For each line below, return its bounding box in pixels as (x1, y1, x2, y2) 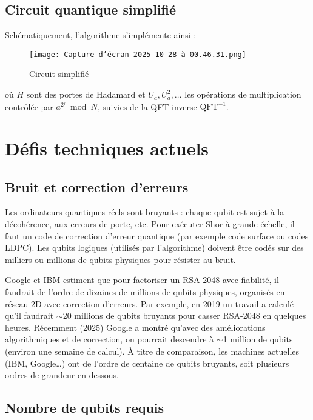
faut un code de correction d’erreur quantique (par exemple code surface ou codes (5, 229, 309, 242)
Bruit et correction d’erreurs (5, 177, 189, 196)
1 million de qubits (223, 333, 293, 345)
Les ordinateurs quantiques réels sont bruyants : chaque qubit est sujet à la (5, 205, 284, 218)
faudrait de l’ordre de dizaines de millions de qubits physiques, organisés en (5, 285, 285, 298)
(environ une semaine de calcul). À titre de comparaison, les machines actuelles (5, 344, 300, 357)
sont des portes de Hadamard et (26, 88, 146, 101)
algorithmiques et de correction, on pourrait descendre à (5, 333, 214, 345)
